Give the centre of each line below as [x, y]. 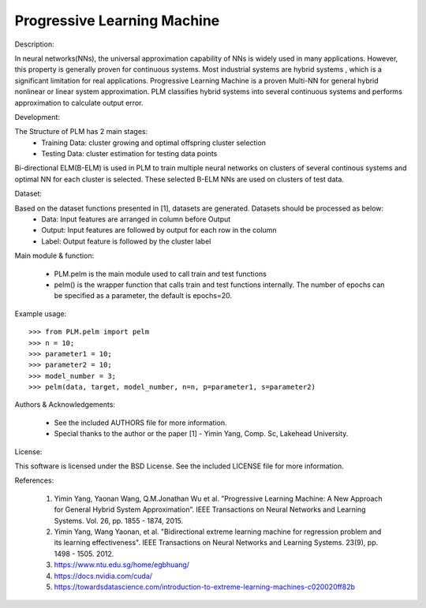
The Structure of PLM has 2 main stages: [81, 132]
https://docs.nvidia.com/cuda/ [103, 576]
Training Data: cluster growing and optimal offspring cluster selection [154, 143]
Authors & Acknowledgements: [65, 405]
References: [34, 480]
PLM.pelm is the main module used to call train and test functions [161, 274]
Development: [37, 117]
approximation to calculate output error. [79, 103]
